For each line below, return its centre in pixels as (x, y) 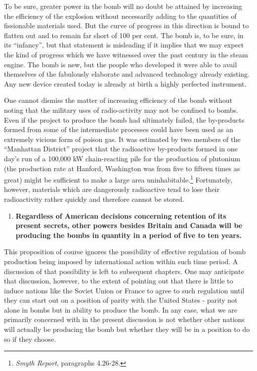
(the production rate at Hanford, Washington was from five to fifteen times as (122, 168)
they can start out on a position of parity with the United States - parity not (121, 300)
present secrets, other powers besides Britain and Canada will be (129, 225)
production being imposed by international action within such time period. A (121, 261)
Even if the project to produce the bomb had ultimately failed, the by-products (124, 119)
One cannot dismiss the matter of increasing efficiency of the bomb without (118, 100)
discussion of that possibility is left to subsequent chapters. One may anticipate (124, 271)
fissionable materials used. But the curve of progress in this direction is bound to (127, 25)
